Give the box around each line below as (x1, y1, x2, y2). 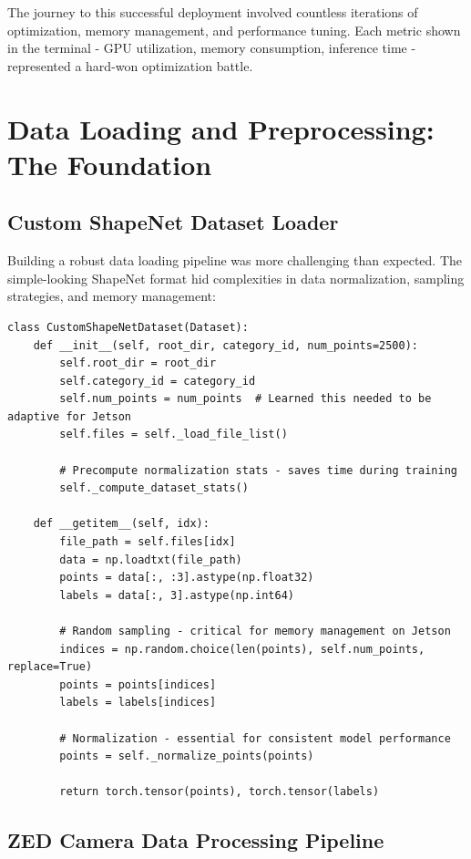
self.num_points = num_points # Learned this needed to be (59, 392, 432, 406)
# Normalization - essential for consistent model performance (59, 731, 451, 745)
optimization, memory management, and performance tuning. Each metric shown (7, 20, 461, 39)
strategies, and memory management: (7, 286, 216, 305)
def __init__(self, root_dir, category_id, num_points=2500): (33, 338, 419, 352)
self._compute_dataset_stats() (59, 481, 249, 495)
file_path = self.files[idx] (59, 535, 236, 549)
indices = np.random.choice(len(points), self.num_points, (59, 642, 425, 656)
